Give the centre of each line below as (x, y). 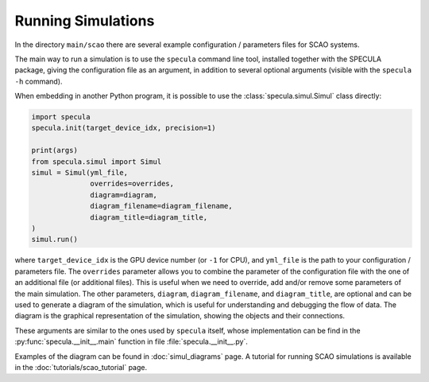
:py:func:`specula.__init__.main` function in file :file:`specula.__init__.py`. (131, 341)
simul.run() (55, 240)
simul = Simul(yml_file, (80, 173)
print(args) (55, 150)
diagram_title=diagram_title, (149, 217)
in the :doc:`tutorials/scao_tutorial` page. (81, 367)
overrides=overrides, (132, 184)
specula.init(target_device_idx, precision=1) (124, 128)
